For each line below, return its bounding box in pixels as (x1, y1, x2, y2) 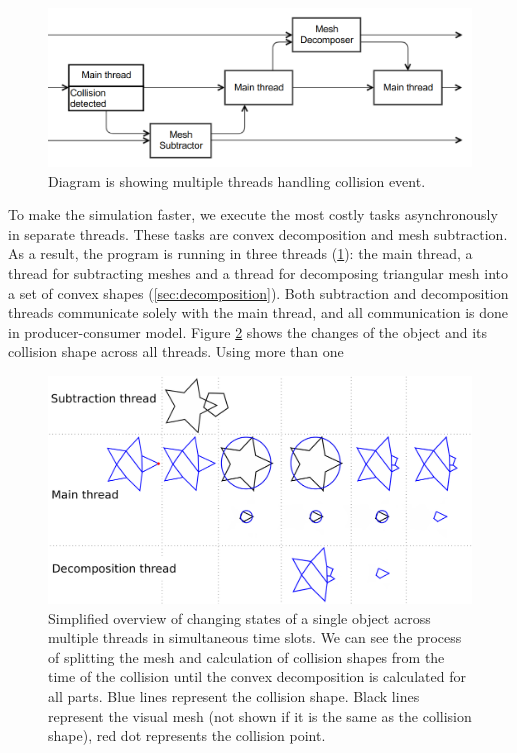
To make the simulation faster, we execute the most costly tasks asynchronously (8, 204, 498, 225)
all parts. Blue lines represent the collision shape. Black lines (48, 686, 420, 707)
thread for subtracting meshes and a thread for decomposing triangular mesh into (8, 262, 509, 283)
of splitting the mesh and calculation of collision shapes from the (48, 646, 445, 667)
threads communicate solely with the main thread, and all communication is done (8, 302, 509, 323)
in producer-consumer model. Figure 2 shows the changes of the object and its (8, 321, 488, 342)
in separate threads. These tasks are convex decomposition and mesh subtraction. (8, 223, 508, 244)
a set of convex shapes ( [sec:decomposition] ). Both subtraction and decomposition (8, 282, 509, 303)
